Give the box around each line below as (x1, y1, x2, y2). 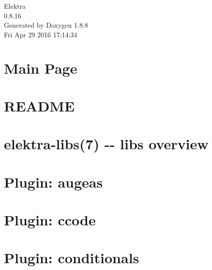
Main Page (4, 58, 77, 78)
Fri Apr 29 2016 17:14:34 (4, 29, 77, 39)
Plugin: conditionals (4, 248, 139, 268)
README (4, 95, 75, 115)
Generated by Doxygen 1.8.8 (4, 20, 88, 30)
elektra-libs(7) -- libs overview (4, 134, 209, 154)
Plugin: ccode (4, 210, 96, 230)
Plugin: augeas (4, 172, 103, 191)
